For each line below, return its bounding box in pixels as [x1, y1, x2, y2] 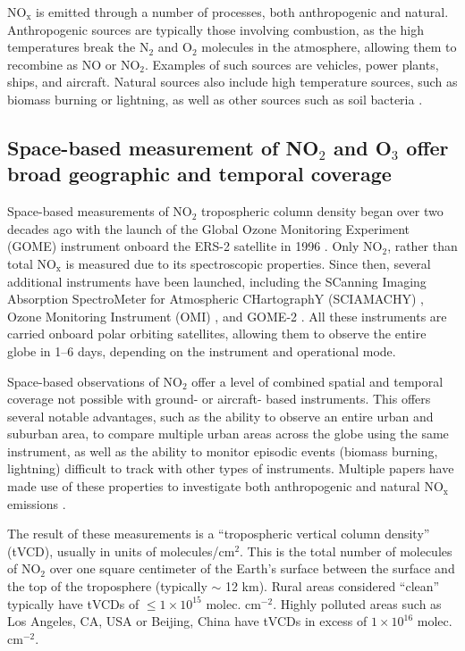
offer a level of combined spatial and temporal [191, 371, 444, 390]
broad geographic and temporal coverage [7, 160, 392, 188]
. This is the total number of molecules [240, 541, 452, 560]
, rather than [387, 237, 458, 255]
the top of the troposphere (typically [7, 577, 207, 596]
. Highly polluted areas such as [273, 594, 442, 613]
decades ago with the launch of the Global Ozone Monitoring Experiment [7, 219, 410, 238]
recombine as [7, 54, 79, 73]
